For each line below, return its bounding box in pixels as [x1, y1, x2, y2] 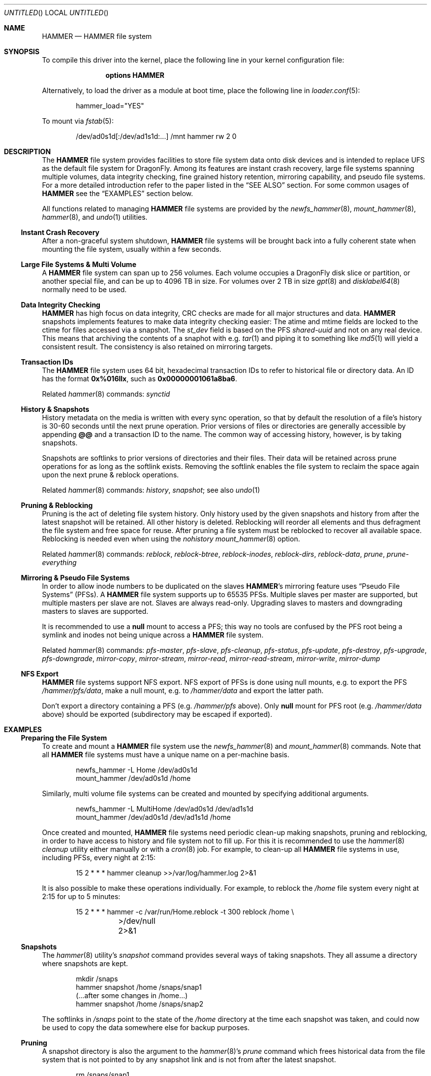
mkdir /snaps [76, 975, 118, 983]
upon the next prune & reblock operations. [42, 471, 179, 479]
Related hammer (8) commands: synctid [42, 390, 170, 398]
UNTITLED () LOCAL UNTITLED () [4, 8, 109, 17]
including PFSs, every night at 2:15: [42, 853, 155, 862]
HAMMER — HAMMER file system [42, 32, 152, 40]
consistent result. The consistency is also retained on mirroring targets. [42, 342, 273, 351]
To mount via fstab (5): [42, 117, 114, 125]
